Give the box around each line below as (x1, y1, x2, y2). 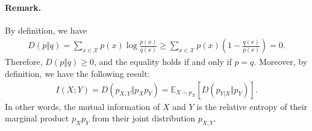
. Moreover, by (254, 55, 308, 68)
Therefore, (5, 55, 43, 68)
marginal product (5, 112, 69, 124)
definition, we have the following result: (5, 67, 150, 80)
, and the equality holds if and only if (93, 55, 232, 68)
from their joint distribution (92, 112, 196, 124)
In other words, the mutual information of (5, 100, 160, 112)
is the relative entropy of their (196, 100, 308, 112)
